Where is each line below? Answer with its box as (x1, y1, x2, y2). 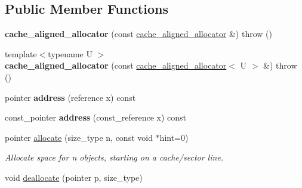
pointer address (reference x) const (5, 91, 136, 103)
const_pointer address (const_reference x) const (5, 111, 187, 124)
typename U (48, 47, 93, 60)
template (5, 47, 37, 60)
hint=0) (159, 131, 189, 143)
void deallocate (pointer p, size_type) (5, 171, 143, 183)
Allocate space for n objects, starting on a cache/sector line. (5, 151, 224, 164)
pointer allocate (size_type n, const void (5, 131, 153, 143)
